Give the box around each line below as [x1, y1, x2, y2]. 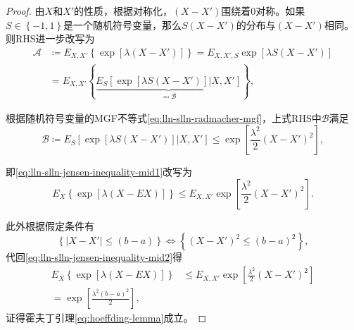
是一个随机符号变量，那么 [63, 17, 182, 32]
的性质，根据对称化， [74, 4, 173, 18]
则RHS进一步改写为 [6, 31, 95, 46]
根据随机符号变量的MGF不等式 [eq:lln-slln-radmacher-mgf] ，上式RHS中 [6, 110, 322, 125]
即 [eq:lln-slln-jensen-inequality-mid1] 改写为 [6, 164, 193, 179]
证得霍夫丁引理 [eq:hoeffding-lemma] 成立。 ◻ [6, 310, 207, 325]
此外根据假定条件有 [6, 218, 94, 233]
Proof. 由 [6, 4, 45, 18]
